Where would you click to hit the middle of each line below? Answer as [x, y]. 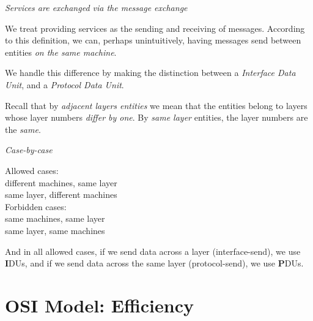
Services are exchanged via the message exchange [96, 7]
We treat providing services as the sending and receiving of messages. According [155, 28]
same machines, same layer [55, 218]
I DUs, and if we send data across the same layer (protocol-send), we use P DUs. [154, 263]
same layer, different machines [61, 194]
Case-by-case [29, 150]
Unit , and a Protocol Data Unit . [64, 84]
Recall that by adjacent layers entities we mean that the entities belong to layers [156, 105]
